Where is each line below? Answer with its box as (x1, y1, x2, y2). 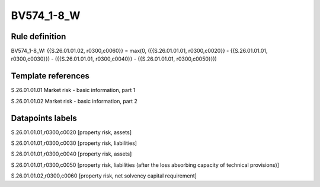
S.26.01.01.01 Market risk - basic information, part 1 (11, 87, 136, 94)
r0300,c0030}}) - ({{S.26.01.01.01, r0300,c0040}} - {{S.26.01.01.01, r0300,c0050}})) (11, 55, 217, 62)
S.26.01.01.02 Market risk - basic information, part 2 (11, 97, 137, 104)
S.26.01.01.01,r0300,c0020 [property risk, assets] (11, 128, 132, 136)
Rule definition (11, 31, 66, 42)
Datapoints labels (11, 113, 77, 123)
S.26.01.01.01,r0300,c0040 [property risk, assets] (11, 150, 132, 157)
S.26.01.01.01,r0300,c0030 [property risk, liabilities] (11, 140, 137, 147)
